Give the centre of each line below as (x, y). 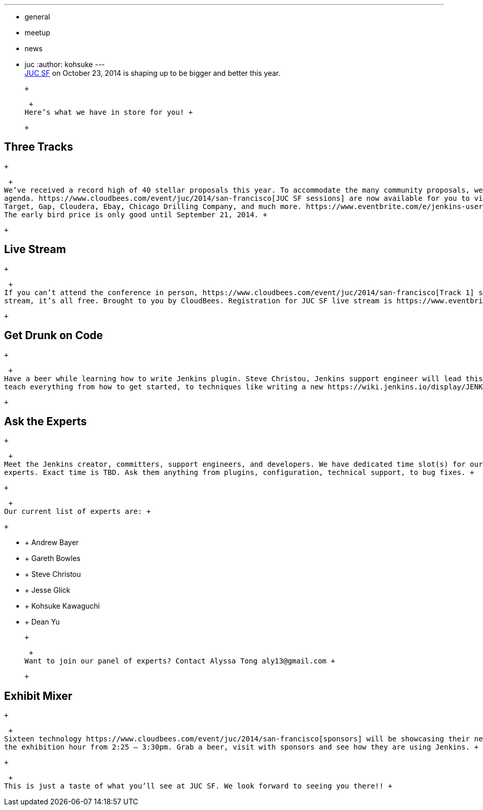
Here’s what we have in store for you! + (109, 112)
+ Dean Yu (42, 622)
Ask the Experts (46, 421)
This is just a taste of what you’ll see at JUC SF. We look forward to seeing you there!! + (198, 786)
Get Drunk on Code (54, 336)
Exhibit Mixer (38, 696)
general (37, 17)
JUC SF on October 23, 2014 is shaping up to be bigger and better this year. (153, 73)
